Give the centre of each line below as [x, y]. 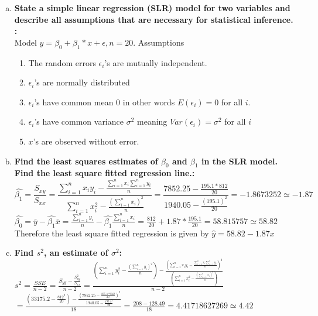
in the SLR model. [240, 161]
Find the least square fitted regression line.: [105, 173]
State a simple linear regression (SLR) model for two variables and [152, 8]
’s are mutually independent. [156, 62]
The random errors [62, 62]
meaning [152, 121]
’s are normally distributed [82, 82]
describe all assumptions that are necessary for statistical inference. [154, 19]
